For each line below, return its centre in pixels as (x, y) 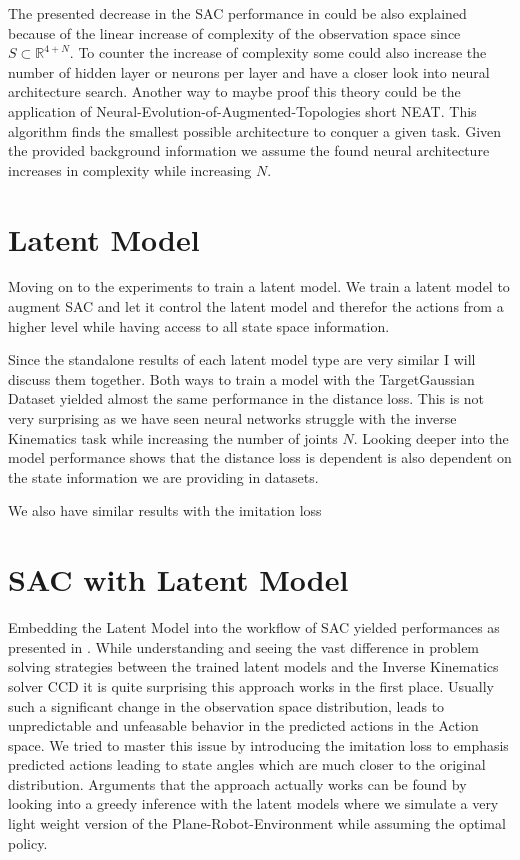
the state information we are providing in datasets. (163, 476)
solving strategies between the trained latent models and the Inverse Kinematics (253, 666)
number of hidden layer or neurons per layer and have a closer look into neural (249, 71)
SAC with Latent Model (178, 579)
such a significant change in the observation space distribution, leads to (226, 705)
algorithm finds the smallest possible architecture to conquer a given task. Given (255, 130)
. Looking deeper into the (431, 437)
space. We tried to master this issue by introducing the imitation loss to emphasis (258, 744)
